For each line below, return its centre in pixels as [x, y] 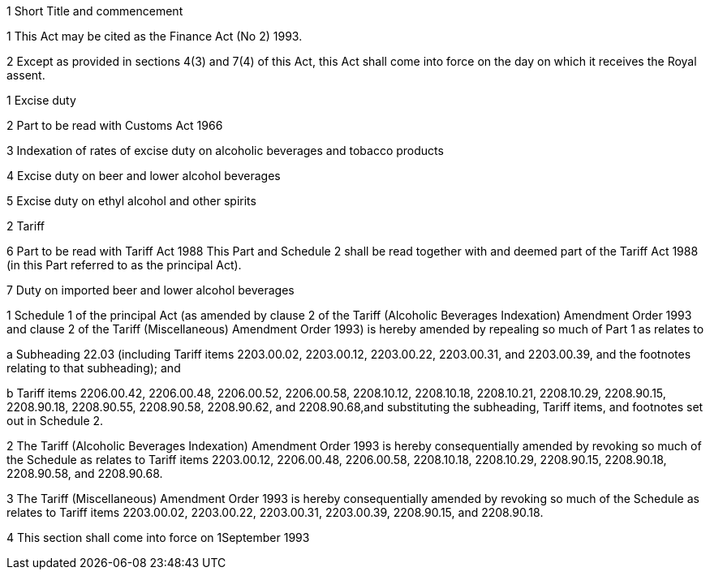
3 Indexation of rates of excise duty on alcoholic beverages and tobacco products [225, 150]
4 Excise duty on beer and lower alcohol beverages [144, 176]
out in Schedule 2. [55, 421]
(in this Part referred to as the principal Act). [124, 265]
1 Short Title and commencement [95, 11]
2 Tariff [26, 226]
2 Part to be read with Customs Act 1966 [115, 125]
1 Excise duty [41, 100]
